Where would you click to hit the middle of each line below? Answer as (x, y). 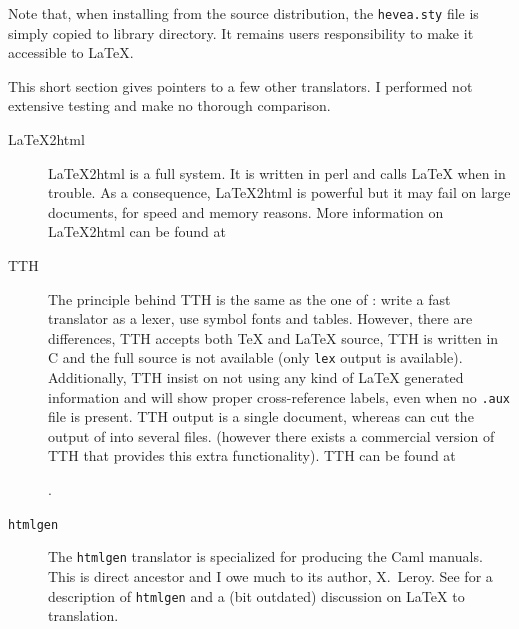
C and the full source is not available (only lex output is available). (255, 357)
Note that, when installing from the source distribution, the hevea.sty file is (243, 13)
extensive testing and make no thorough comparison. (169, 105)
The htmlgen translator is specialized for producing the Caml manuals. (265, 556)
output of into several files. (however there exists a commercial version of (271, 435)
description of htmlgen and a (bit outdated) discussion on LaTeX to (256, 595)
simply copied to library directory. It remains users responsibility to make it (241, 32)
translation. (83, 615)
